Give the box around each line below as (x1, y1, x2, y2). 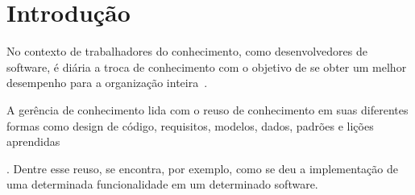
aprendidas (6, 133, 60, 150)
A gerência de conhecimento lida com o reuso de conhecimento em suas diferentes (6, 101, 409, 118)
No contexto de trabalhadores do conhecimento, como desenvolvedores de (6, 43, 367, 60)
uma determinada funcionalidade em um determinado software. (6, 176, 318, 193)
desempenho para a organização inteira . (6, 74, 208, 91)
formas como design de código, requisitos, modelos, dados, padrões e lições (6, 117, 374, 134)
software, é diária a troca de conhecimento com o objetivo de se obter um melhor (6, 58, 407, 75)
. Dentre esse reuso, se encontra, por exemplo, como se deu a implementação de (6, 160, 398, 176)
